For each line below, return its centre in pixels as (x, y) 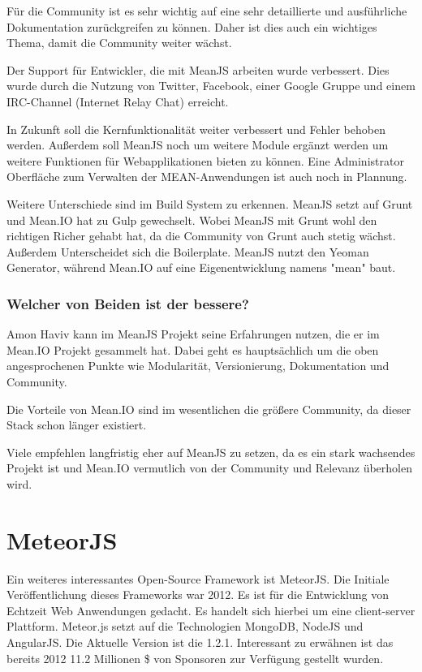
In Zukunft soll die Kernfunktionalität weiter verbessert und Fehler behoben (196, 129)
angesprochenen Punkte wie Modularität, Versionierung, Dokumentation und (198, 366)
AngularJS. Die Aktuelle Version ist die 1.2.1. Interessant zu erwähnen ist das (200, 642)
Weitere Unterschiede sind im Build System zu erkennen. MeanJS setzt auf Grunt (210, 203)
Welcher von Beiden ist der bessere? (128, 303)
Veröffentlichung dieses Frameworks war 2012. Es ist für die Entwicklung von (198, 594)
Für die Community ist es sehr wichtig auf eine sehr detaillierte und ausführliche (207, 11)
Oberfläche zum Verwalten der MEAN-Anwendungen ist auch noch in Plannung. (207, 177)
